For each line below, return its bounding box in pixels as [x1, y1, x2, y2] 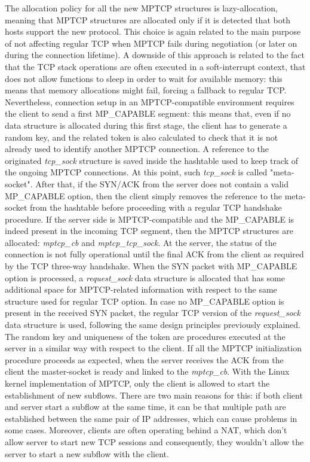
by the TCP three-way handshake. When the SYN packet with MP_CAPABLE [5, 260, 297, 272]
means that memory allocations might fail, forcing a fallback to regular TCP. [5, 84, 287, 96]
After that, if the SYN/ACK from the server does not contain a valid [35, 177, 288, 190]
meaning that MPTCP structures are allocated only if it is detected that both [5, 13, 290, 26]
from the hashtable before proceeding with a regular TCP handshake [30, 201, 282, 214]
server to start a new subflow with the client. [5, 447, 169, 460]
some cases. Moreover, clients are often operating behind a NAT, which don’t [5, 424, 287, 436]
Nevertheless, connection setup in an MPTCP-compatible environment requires [5, 95, 294, 108]
